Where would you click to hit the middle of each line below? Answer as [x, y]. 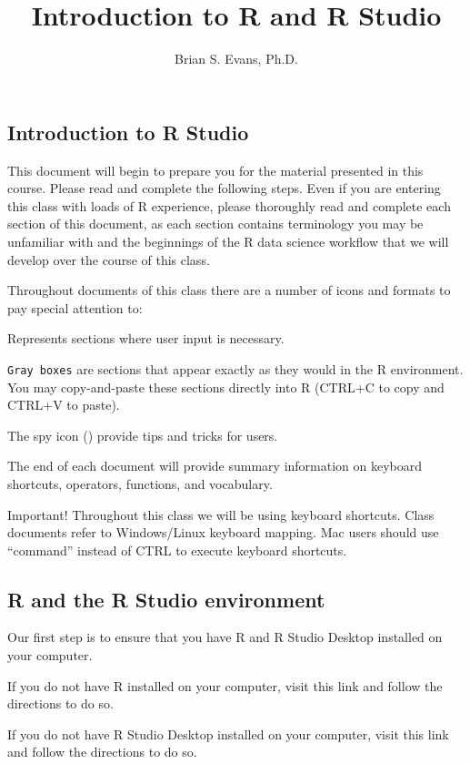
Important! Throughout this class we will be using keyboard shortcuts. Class [221, 514]
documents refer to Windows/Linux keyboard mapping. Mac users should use [223, 532]
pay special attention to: [75, 307]
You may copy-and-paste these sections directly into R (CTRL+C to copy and [226, 387]
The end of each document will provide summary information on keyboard [215, 466]
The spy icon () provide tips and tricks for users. [143, 435]
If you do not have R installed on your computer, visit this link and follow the [225, 685]
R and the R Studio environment [166, 599]
